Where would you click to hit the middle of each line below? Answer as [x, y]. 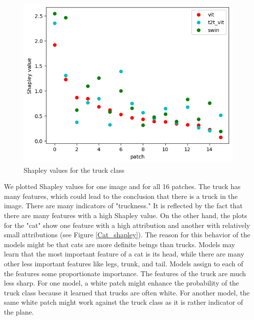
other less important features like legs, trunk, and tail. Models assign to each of [124, 263]
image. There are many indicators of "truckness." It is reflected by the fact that [123, 206]
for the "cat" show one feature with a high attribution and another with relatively [127, 225]
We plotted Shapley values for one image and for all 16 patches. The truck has [122, 186]
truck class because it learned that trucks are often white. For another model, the [127, 292]
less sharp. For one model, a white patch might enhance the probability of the [122, 283]
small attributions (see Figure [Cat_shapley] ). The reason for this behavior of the [127, 235]
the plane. [19, 311]
